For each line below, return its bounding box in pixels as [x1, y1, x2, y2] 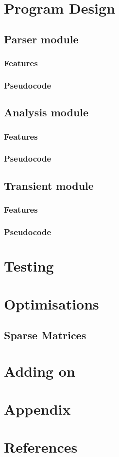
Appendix [4, 399, 71, 419]
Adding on [4, 361, 75, 381]
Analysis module [4, 105, 89, 120]
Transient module [4, 178, 94, 193]
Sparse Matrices [4, 327, 86, 342]
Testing [4, 256, 54, 275]
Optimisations [4, 294, 99, 314]
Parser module [4, 31, 79, 46]
